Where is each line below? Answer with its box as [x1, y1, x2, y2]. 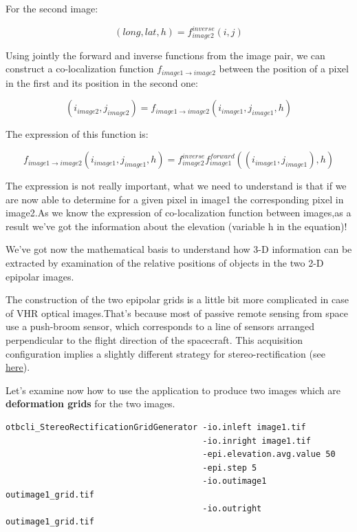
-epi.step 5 [202, 462, 257, 473]
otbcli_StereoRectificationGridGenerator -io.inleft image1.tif [6, 422, 306, 432]
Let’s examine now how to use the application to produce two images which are [6, 382, 340, 397]
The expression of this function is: [6, 127, 149, 141]
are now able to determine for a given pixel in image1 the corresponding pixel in [6, 192, 344, 206]
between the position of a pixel [219, 61, 349, 76]
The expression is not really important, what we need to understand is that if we [6, 178, 347, 193]
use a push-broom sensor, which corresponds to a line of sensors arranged [6, 319, 314, 334]
